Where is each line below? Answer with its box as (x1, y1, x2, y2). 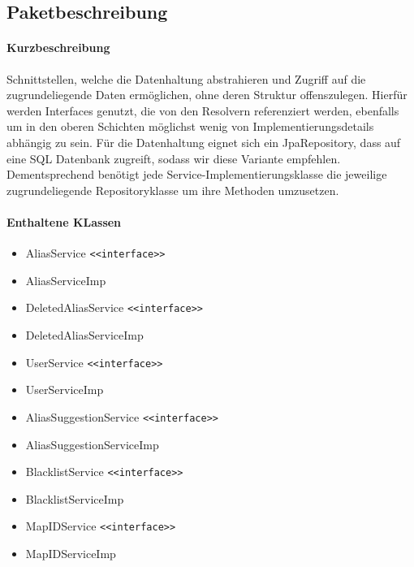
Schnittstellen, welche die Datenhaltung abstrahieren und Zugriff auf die (6, 70, 366, 87)
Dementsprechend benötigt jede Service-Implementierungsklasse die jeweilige (6, 166, 387, 183)
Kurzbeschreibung (6, 39, 110, 56)
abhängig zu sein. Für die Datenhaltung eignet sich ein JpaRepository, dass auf (6, 133, 401, 150)
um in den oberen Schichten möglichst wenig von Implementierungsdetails (6, 118, 374, 135)
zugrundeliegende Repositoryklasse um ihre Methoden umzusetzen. (6, 181, 339, 198)
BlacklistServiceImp (25, 490, 124, 507)
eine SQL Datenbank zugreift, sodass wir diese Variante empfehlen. (6, 149, 341, 167)
